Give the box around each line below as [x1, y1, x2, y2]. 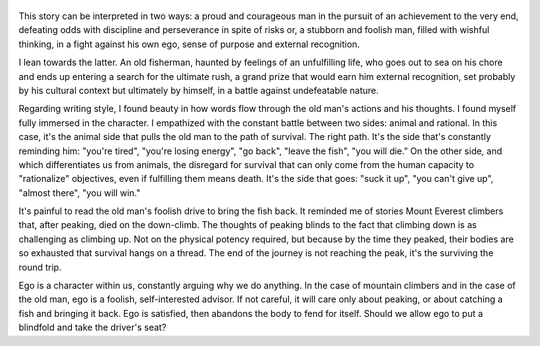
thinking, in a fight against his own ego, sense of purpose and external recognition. [18, 38, 360, 50]
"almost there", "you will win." [18, 186, 141, 199]
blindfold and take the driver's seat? [18, 321, 167, 334]
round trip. [18, 261, 62, 273]
